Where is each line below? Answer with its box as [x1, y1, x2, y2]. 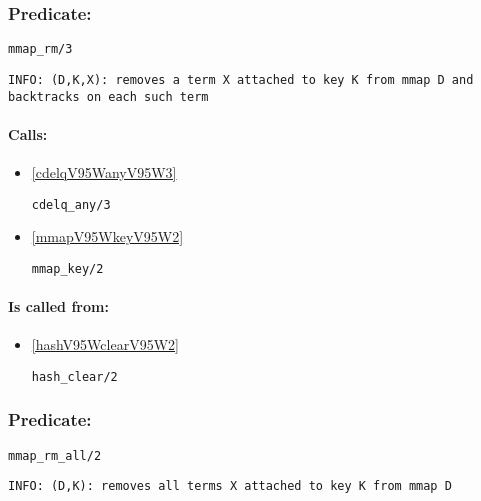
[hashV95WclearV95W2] [31, 334, 179, 355]
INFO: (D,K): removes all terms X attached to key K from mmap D [8, 479, 452, 494]
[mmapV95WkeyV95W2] [31, 226, 184, 247]
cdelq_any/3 [31, 197, 111, 212]
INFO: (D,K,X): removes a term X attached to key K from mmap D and [8, 72, 474, 87]
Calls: [8, 123, 48, 144]
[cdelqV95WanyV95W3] [31, 161, 177, 182]
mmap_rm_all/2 [8, 448, 102, 463]
